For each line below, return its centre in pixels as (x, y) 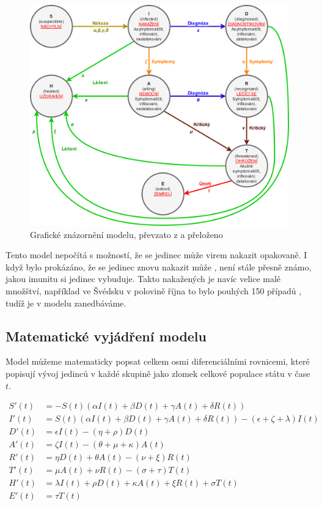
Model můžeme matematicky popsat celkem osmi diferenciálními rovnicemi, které (158, 361)
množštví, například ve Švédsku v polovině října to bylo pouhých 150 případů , (154, 291)
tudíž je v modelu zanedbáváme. (66, 303)
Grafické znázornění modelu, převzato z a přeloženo (126, 234)
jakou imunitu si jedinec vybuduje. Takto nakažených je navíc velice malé (143, 279)
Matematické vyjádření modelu (106, 336)
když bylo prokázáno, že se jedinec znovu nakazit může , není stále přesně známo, (159, 266)
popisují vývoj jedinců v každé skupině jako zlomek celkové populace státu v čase (158, 374)
